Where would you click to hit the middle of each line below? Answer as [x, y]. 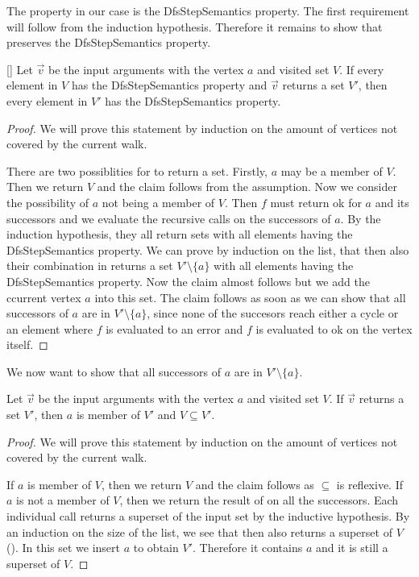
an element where [50, 328]
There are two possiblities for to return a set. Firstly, [137, 170]
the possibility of [48, 202]
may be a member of [332, 170]
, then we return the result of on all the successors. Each [259, 500]
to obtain [156, 548]
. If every [362, 69]
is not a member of [63, 500]
